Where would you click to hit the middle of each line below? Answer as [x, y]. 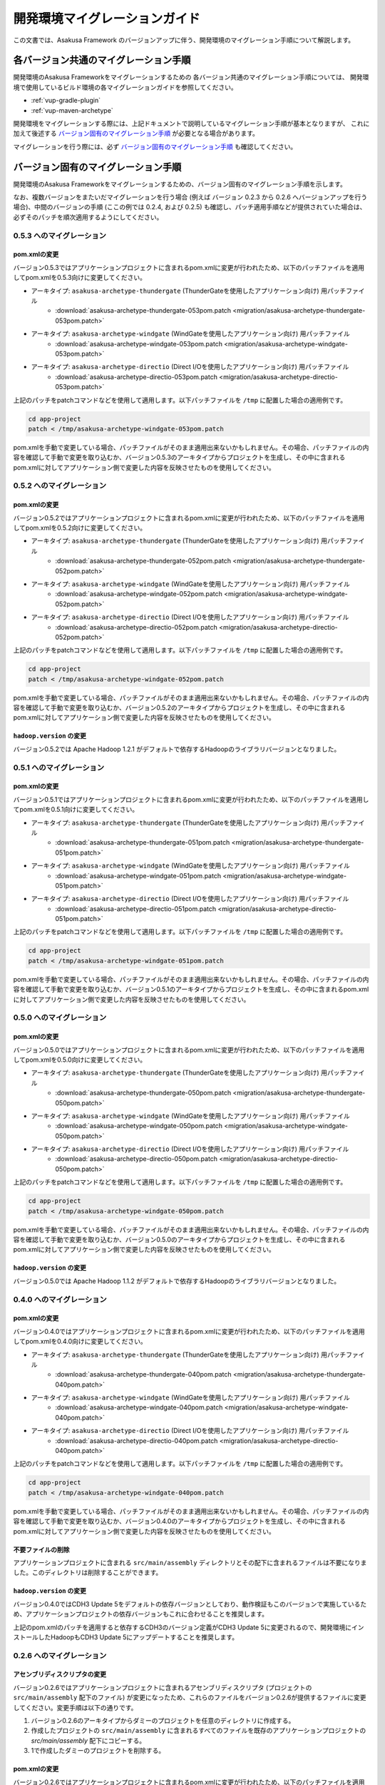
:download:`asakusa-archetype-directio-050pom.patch [136, 1159]
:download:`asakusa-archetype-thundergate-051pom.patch [143, 843]
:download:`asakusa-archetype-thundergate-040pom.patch [143, 1374]
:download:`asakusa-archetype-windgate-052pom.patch [139, 594]
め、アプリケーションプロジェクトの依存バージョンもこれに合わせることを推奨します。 [141, 1614]
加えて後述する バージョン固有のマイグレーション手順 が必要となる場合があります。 [136, 134]
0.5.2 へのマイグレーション [60, 486]
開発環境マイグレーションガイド [107, 19]
